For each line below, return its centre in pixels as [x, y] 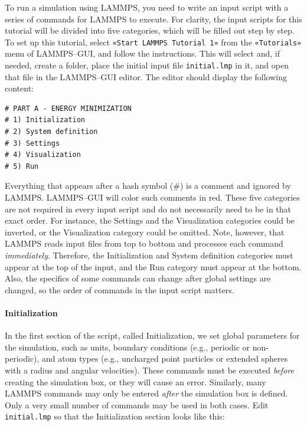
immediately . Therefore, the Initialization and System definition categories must [149, 255]
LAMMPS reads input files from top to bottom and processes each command [144, 243]
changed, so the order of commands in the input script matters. [120, 289]
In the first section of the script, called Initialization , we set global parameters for [152, 335]
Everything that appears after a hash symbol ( [89, 186]
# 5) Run [22, 166]
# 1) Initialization [45, 120]
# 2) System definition [51, 132]
